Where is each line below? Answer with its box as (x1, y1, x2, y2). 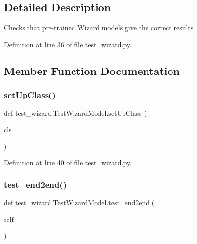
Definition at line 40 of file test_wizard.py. (4, 157, 132, 168)
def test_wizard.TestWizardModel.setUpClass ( (4, 108, 147, 118)
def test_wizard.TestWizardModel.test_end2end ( (4, 197, 155, 207)
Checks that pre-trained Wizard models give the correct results (4, 23, 194, 33)
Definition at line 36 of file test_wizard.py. (4, 39, 132, 49)
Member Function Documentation (4, 63, 180, 78)
